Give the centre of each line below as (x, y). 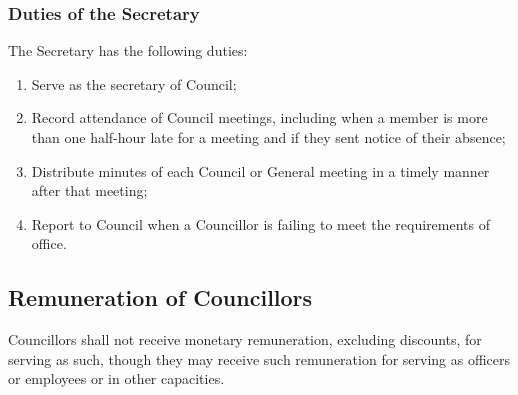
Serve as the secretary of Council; (134, 83)
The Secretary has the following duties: (128, 50)
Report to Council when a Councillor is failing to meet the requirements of (261, 223)
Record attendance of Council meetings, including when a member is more (259, 117)
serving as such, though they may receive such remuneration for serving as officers (259, 358)
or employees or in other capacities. (116, 378)
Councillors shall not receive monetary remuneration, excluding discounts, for (245, 339)
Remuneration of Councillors (160, 297)
